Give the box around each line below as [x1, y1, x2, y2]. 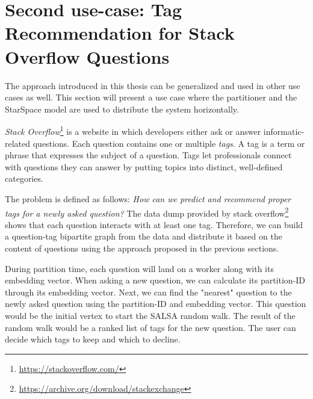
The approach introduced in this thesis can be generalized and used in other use [5, 79, 300, 91]
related [5, 137, 31, 149]
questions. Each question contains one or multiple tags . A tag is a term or [33, 137, 305, 149]
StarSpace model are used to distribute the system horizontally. [5, 102, 239, 115]
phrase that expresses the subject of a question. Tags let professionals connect [5, 149, 292, 161]
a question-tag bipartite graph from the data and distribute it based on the [5, 230, 282, 243]
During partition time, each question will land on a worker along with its [5, 262, 274, 274]
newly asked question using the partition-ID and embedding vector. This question [5, 297, 306, 310]
